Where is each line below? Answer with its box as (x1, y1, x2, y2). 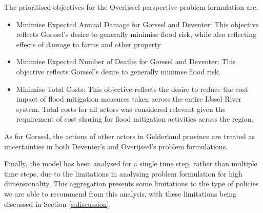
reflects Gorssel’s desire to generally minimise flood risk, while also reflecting (16, 29, 257, 40)
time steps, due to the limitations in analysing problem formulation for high (4, 168, 242, 179)
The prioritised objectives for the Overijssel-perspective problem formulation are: (4, 2, 258, 12)
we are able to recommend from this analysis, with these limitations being (4, 188, 237, 199)
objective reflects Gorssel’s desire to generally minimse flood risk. (16, 66, 221, 76)
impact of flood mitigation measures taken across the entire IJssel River (16, 93, 242, 104)
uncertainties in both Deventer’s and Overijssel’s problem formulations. (4, 141, 228, 151)
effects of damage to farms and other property (16, 38, 161, 49)
